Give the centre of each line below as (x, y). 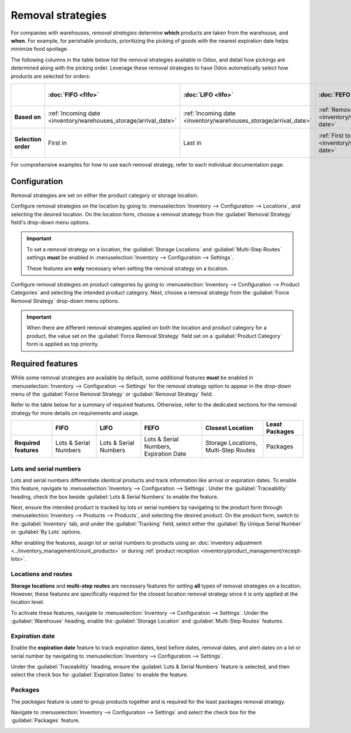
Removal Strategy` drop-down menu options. (65, 300)
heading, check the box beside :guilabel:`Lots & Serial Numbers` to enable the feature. (115, 496)
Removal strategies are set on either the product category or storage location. (105, 195)
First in (57, 143)
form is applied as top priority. (63, 344)
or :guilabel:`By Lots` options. (46, 532)
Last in (192, 143)
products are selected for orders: (51, 76)
